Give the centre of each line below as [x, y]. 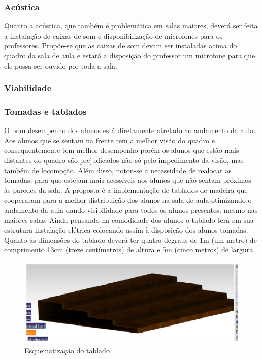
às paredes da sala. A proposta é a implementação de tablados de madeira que [126, 190]
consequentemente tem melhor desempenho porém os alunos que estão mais [122, 150]
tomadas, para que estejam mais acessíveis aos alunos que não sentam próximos [128, 180]
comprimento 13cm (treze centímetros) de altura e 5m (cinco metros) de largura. [130, 250]
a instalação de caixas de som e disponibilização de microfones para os [113, 35]
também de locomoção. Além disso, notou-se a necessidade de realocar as [118, 170]
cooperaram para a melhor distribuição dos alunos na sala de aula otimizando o [128, 200]
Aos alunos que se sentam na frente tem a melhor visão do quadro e [110, 140]
